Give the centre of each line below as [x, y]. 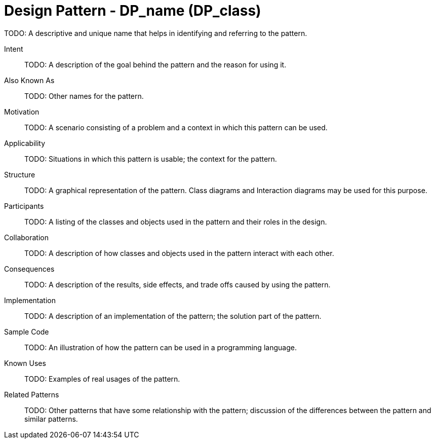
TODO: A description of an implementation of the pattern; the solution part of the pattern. [173, 316]
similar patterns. [51, 419]
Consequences [29, 269]
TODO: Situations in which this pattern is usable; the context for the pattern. [151, 159]
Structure [20, 174]
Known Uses [25, 363]
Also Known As [29, 80]
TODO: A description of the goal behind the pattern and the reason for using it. [155, 64]
